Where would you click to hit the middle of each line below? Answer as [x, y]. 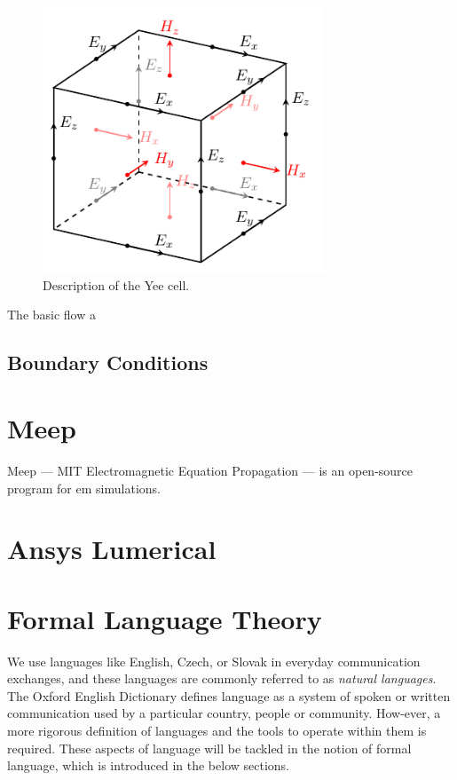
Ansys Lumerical [112, 549]
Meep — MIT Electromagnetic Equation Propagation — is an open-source [210, 470]
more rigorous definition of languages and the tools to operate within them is [217, 731]
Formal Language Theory [165, 618]
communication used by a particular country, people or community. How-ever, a [224, 713]
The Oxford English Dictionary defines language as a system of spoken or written [229, 695]
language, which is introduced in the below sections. [148, 765]
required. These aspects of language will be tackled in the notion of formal [209, 748]
